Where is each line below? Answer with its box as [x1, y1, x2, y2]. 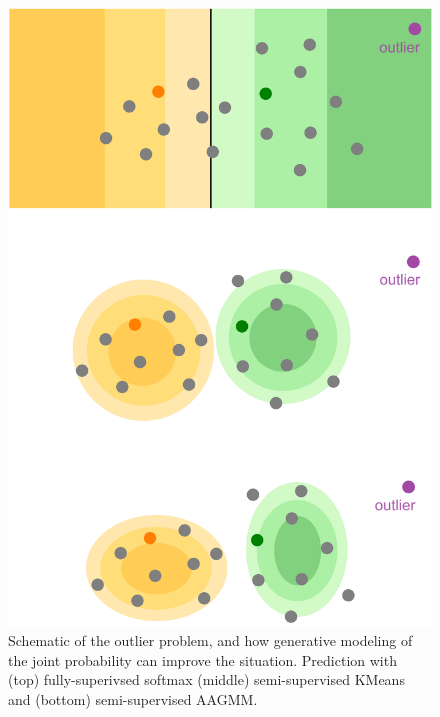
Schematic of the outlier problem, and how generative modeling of [8, 630, 413, 651]
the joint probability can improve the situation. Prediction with [8, 649, 397, 670]
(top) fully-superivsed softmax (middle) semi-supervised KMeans [8, 669, 405, 690]
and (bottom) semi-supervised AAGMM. [8, 688, 258, 709]
